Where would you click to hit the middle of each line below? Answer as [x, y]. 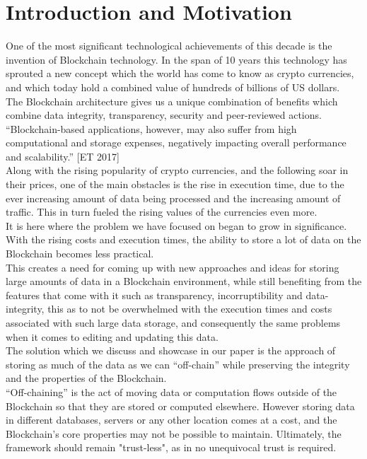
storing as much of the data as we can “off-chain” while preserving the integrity [178, 364]
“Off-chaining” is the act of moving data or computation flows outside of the [171, 391]
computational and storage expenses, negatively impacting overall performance [176, 143]
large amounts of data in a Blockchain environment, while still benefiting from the [184, 281]
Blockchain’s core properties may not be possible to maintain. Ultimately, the [174, 433]
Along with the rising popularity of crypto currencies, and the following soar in [177, 170]
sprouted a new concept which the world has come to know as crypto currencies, [180, 73]
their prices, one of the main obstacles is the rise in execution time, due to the [175, 184]
